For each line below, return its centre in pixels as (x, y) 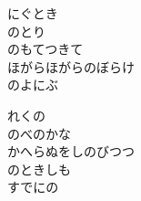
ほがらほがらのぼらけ (71, 66)
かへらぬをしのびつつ (71, 151)
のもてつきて (45, 49)
